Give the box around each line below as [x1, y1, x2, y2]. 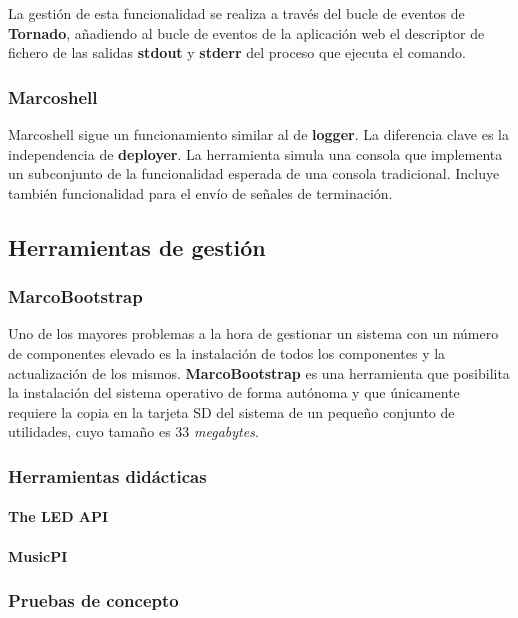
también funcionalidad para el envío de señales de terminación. [8, 182, 393, 203]
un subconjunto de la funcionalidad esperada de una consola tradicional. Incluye [8, 163, 500, 184]
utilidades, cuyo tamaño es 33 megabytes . [8, 421, 259, 442]
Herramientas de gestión [8, 231, 266, 262]
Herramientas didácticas [8, 463, 207, 488]
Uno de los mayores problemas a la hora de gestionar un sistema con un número [8, 323, 499, 344]
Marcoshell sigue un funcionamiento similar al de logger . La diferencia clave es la [8, 124, 509, 144]
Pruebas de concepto [8, 588, 179, 613]
